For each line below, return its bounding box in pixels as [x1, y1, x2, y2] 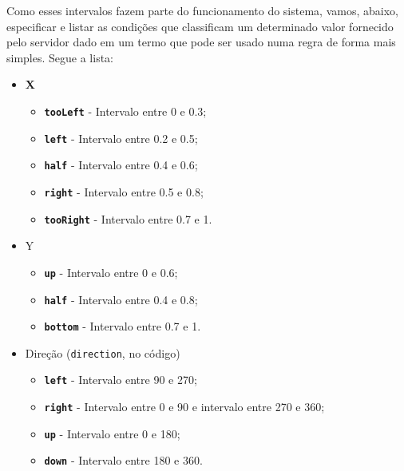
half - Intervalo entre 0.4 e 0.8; [44, 291, 198, 307]
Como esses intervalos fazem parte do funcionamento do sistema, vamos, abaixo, [6, 2, 398, 18]
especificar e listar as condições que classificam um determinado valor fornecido [6, 18, 394, 34]
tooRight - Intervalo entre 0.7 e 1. [44, 210, 212, 227]
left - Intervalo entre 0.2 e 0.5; [44, 129, 198, 146]
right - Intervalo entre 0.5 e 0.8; [44, 183, 204, 200]
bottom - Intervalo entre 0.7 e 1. [44, 318, 201, 334]
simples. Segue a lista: [6, 49, 113, 65]
